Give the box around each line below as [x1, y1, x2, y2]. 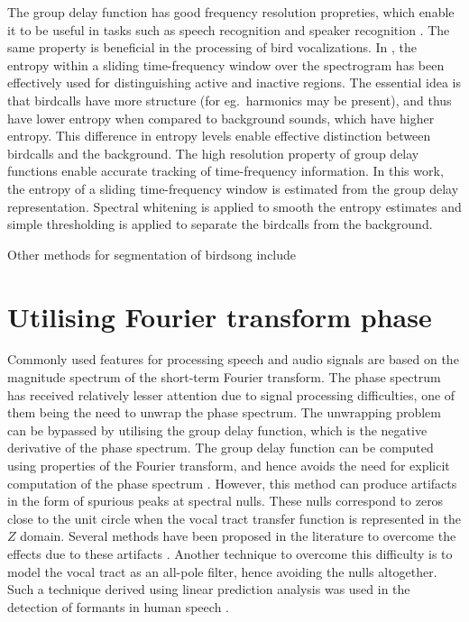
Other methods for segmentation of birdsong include [7, 244, 297, 263]
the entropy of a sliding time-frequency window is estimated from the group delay [7, 178, 459, 197]
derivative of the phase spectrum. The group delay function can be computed [7, 438, 434, 457]
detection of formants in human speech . [7, 597, 229, 616]
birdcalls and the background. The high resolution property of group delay [7, 143, 419, 162]
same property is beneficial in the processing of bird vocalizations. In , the [7, 38, 417, 57]
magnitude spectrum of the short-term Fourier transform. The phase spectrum [7, 368, 441, 387]
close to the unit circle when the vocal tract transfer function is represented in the [7, 508, 461, 527]
